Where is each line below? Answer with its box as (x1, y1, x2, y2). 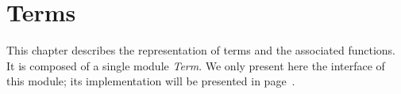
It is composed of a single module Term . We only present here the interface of (6, 57, 385, 73)
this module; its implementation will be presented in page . (6, 73, 295, 89)
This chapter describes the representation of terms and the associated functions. (6, 42, 396, 58)
